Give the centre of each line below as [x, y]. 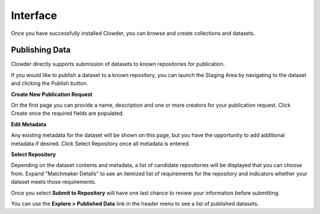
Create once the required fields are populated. [68, 113]
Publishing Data [41, 50]
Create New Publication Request [52, 94]
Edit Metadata [29, 124]
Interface [34, 15]
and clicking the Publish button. [49, 84]
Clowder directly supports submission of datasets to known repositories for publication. [118, 64]
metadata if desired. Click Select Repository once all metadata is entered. [100, 143]
